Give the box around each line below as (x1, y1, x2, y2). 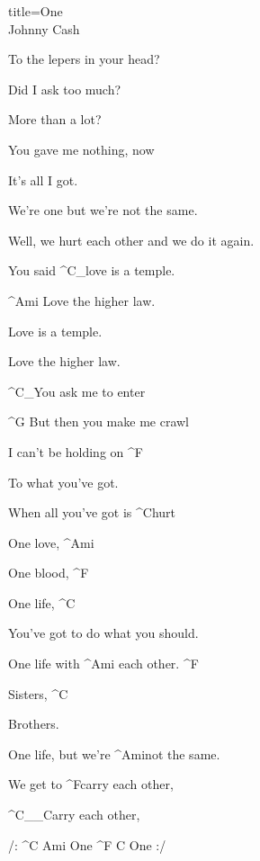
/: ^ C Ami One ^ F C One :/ (8, 835, 166, 854)
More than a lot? (8, 110, 102, 129)
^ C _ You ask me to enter (8, 381, 146, 400)
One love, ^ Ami (8, 533, 94, 552)
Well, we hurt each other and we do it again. (8, 230, 255, 249)
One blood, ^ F (8, 563, 89, 582)
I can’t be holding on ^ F (8, 442, 143, 461)
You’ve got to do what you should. (8, 623, 199, 642)
